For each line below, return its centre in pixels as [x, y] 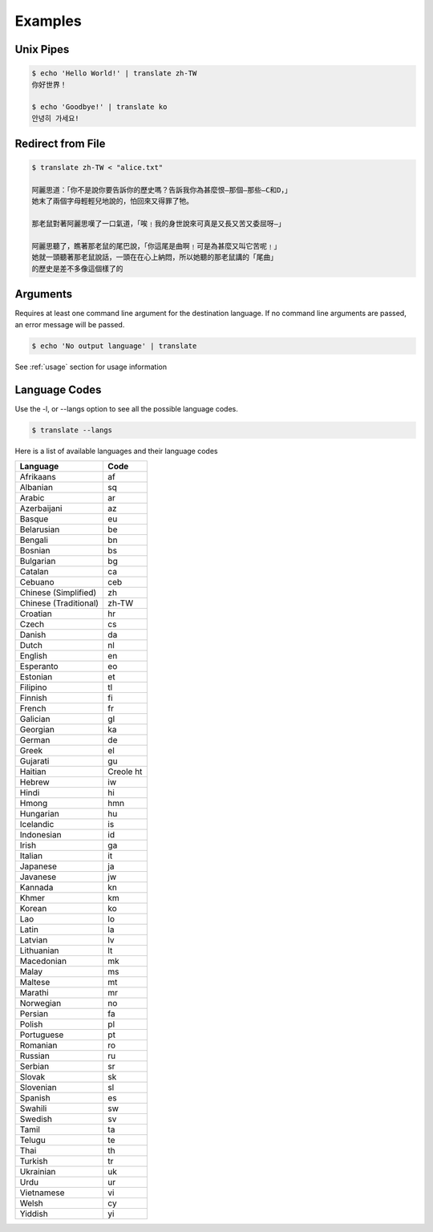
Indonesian [40, 834]
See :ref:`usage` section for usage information [91, 367]
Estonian [36, 676]
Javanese [38, 877]
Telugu [32, 1140]
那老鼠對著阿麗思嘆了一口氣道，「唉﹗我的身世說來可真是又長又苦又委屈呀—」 [159, 224]
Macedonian [43, 961]
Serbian [34, 1066]
